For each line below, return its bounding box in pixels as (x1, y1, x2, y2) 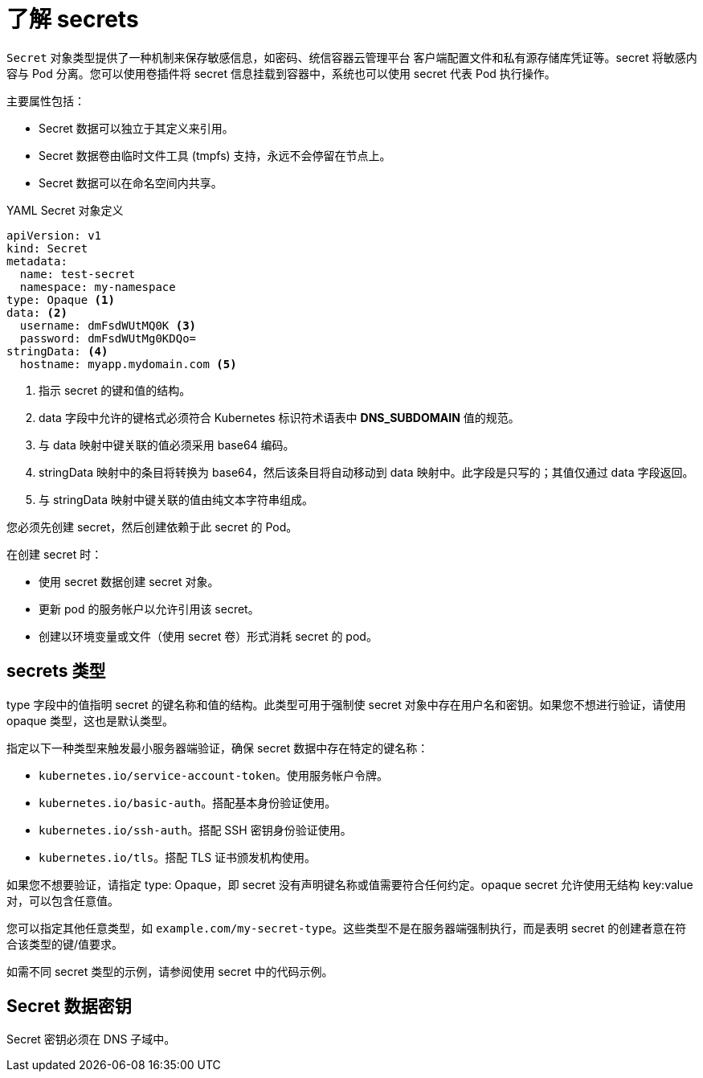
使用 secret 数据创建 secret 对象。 (39, 574, 219, 588)
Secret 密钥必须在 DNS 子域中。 (6, 1032, 176, 1047)
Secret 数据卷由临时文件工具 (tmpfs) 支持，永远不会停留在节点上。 (39, 148, 391, 162)
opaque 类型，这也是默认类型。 (6, 713, 174, 728)
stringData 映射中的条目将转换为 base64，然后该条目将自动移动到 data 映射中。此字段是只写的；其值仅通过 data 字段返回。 (39, 465, 694, 479)
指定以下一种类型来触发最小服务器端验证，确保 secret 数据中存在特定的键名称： (6, 740, 429, 755)
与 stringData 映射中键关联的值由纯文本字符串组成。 (39, 492, 313, 506)
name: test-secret (19, 267, 136, 281)
